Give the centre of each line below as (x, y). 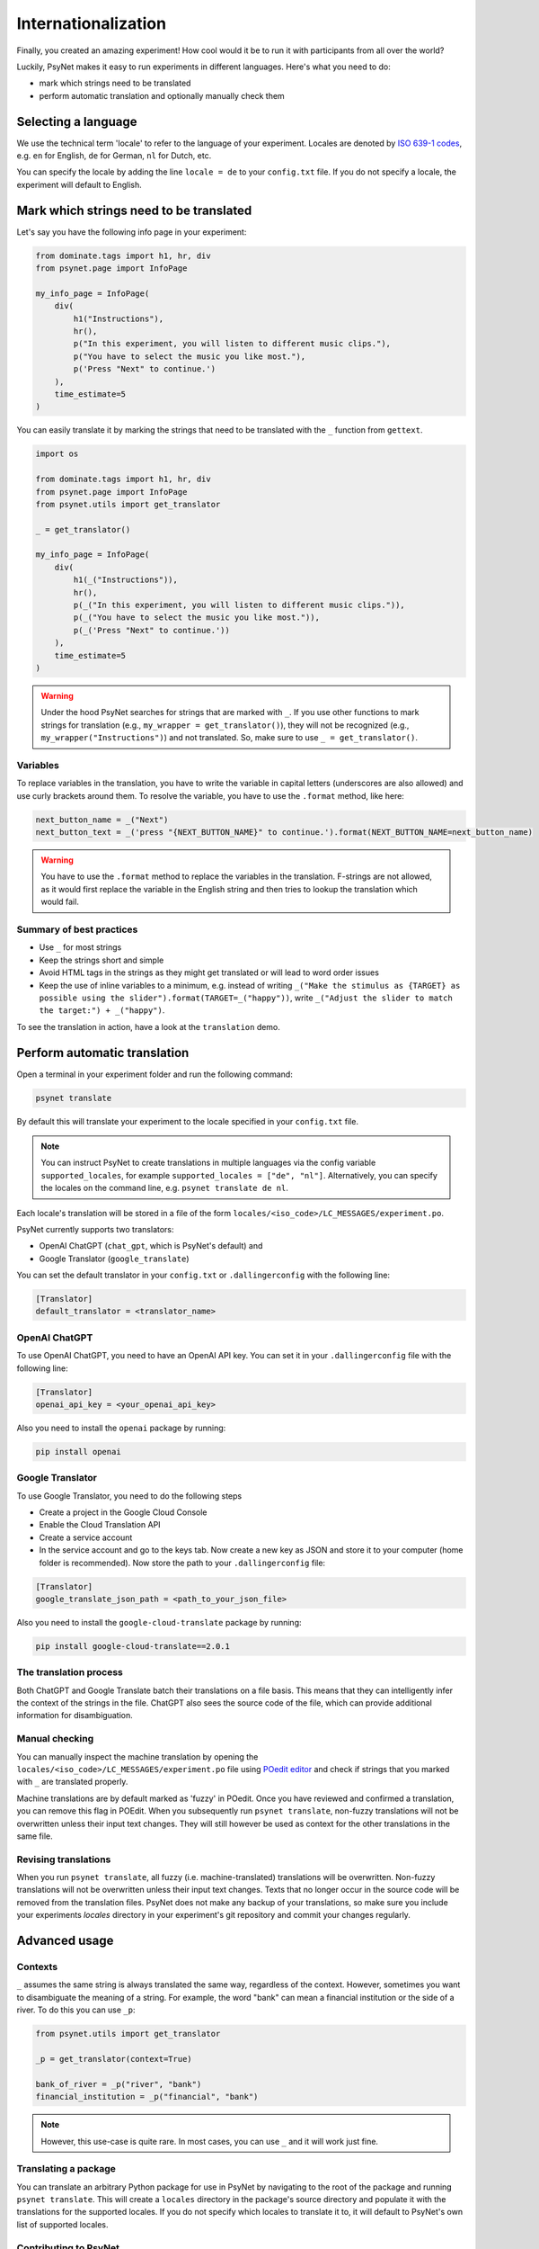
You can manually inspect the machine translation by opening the (137, 1756)
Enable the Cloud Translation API (100, 1525)
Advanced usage (65, 1941)
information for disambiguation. (75, 1716)
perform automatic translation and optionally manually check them (162, 95)
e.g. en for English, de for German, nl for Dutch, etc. (114, 156)
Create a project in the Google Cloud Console (123, 1512)
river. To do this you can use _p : (76, 2010)
